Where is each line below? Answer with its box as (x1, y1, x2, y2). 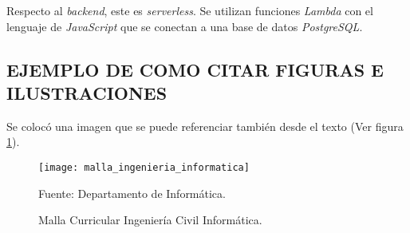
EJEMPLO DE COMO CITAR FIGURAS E (6, 57, 384, 81)
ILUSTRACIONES (6, 80, 168, 105)
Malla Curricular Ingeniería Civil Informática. (38, 211, 262, 228)
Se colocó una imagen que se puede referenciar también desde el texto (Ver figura (6, 117, 404, 134)
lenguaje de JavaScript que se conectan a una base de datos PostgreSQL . (6, 18, 363, 34)
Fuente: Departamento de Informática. (38, 184, 226, 201)
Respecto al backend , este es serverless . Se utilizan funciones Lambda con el (6, 2, 373, 18)
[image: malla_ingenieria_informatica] (38, 161, 250, 173)
